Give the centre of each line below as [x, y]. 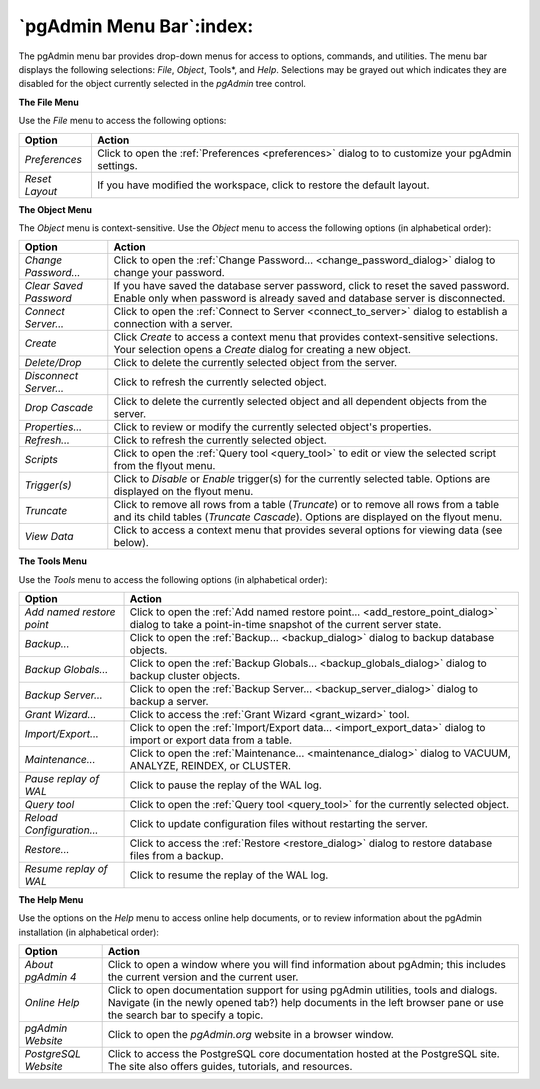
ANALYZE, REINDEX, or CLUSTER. [210, 766]
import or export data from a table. [211, 740]
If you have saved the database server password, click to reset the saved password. [311, 286]
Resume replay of [66, 869]
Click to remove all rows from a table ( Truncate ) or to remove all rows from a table [306, 505]
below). [131, 543]
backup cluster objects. [185, 676]
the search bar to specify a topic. [185, 1015]
